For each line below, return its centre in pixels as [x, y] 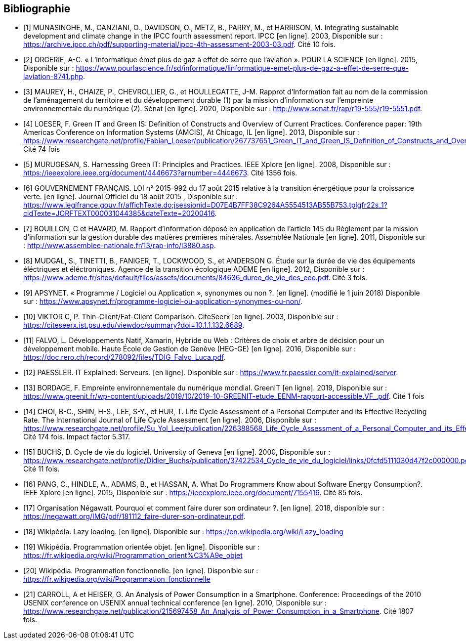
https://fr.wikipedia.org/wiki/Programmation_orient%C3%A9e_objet [133, 556]
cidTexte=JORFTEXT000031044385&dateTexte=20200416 [119, 214]
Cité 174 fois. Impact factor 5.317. [77, 437]
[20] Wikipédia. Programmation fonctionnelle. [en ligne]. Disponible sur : [141, 571]
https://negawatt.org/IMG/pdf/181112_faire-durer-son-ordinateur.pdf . [134, 516]
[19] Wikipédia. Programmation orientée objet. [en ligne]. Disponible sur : [142, 547]
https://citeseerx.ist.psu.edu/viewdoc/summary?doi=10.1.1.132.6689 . [134, 325]
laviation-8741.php [53, 77]
